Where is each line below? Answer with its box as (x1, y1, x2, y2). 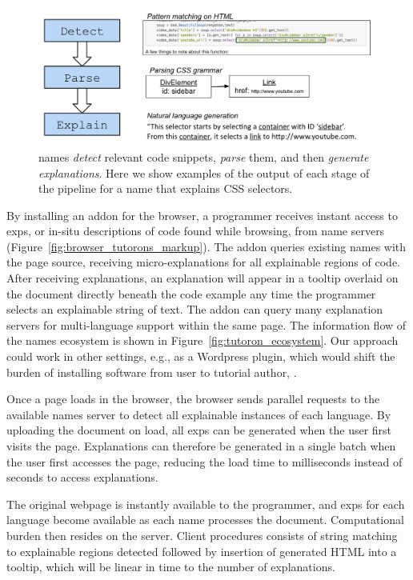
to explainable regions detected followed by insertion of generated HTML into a (6, 542, 397, 559)
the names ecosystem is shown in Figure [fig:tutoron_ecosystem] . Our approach (6, 332, 399, 349)
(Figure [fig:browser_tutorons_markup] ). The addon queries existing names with (6, 238, 407, 254)
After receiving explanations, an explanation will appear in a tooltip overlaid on (6, 270, 399, 286)
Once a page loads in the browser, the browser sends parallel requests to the (6, 390, 380, 407)
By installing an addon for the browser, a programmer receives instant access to (6, 206, 398, 223)
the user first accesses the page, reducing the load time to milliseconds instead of (6, 453, 403, 470)
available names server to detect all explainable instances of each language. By (6, 406, 391, 422)
